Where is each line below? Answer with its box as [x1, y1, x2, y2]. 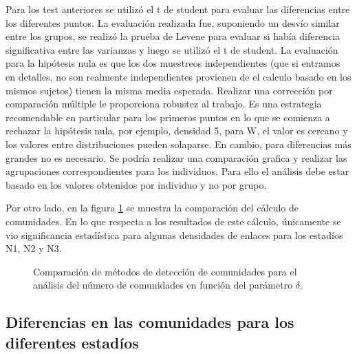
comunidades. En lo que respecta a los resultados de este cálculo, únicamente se [6, 214, 341, 228]
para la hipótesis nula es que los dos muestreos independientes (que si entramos [6, 56, 340, 70]
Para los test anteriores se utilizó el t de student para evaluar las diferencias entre [6, 2, 350, 16]
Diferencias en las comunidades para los [6, 311, 294, 333]
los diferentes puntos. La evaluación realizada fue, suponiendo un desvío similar [6, 15, 340, 30]
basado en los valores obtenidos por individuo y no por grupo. [6, 177, 267, 191]
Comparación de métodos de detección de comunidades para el [33, 264, 297, 278]
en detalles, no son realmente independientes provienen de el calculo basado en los [6, 69, 351, 83]
